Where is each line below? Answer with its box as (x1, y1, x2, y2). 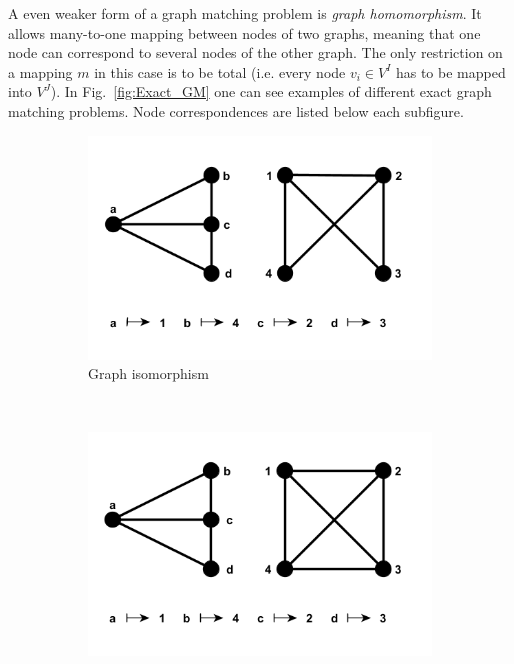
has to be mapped (395, 61, 506, 82)
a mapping (8, 61, 73, 82)
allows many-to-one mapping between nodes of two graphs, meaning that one (8, 22, 481, 43)
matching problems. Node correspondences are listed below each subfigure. (8, 100, 464, 121)
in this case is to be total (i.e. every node (94, 61, 346, 82)
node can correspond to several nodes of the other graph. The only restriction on (8, 42, 503, 63)
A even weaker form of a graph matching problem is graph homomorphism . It (8, 3, 482, 23)
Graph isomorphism (88, 363, 209, 384)
